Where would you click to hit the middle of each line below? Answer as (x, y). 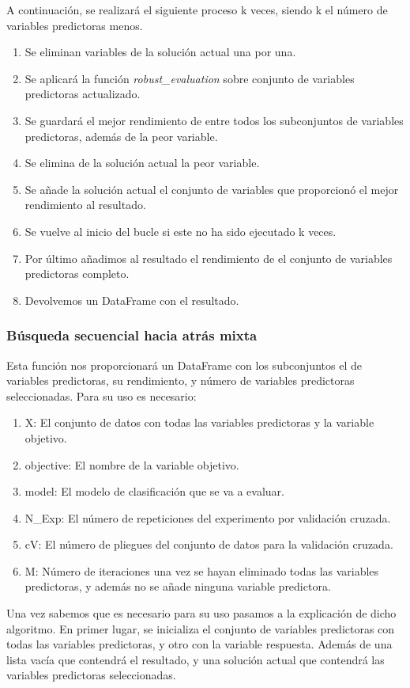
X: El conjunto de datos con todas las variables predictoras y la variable (199, 422)
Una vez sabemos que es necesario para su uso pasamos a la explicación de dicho (201, 613)
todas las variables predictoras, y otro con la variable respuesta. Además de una (199, 644)
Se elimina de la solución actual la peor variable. (142, 163)
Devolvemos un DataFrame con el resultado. (132, 300)
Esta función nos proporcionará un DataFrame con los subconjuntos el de (184, 365)
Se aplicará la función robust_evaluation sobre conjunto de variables (190, 78)
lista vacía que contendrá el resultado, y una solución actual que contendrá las (196, 659)
